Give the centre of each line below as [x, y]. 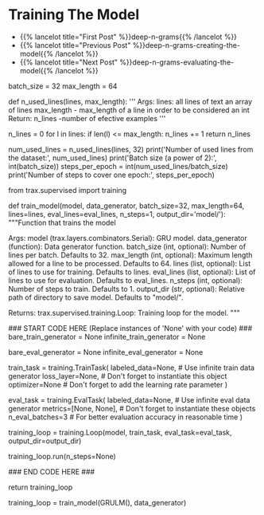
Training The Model [74, 15]
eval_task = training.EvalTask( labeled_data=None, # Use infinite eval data [129, 399]
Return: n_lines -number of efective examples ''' [87, 118]
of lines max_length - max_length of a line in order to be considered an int [129, 110]
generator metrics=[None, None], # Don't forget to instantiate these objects [132, 408]
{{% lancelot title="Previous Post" [75, 45]
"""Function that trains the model [62, 222]
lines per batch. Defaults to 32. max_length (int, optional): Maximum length [130, 255]
